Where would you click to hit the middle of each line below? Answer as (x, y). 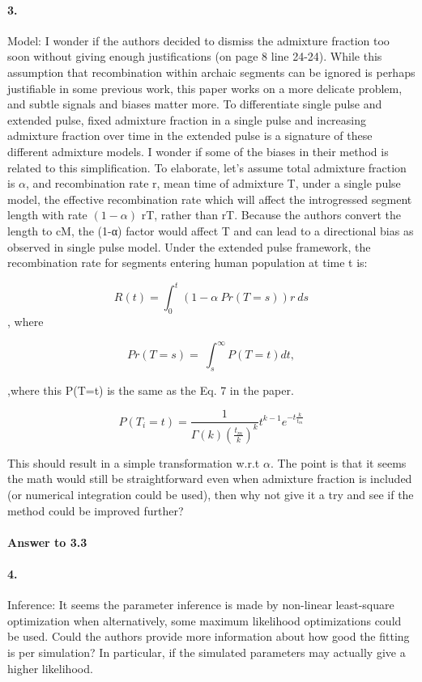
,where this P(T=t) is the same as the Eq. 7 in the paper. (151, 390)
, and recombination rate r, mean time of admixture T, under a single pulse (213, 183)
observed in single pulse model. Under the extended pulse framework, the (189, 246)
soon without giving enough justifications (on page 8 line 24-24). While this (195, 56)
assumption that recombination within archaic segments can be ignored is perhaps (211, 72)
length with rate (47, 215)
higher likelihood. (50, 668)
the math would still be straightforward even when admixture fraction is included (210, 479)
